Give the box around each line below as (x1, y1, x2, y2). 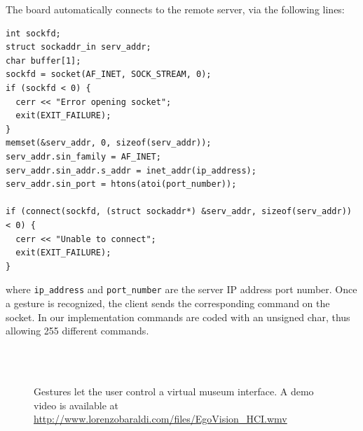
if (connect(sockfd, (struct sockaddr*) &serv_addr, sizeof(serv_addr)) (6, 206, 352, 217)
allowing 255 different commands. (6, 323, 149, 338)
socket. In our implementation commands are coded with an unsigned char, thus (6, 309, 350, 324)
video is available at (34, 397, 119, 412)
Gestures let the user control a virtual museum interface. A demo (34, 383, 314, 398)
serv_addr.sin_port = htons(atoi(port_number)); (6, 179, 237, 190)
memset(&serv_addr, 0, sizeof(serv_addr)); (6, 138, 212, 148)
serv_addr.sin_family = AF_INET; (6, 151, 161, 162)
